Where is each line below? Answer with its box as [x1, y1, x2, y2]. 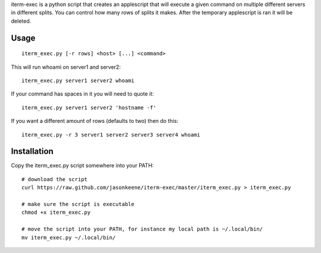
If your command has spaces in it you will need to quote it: [11, 90, 154, 97]
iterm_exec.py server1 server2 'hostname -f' [21, 104, 157, 111]
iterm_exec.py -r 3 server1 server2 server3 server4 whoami [21, 131, 200, 138]
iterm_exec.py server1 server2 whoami [21, 77, 135, 84]
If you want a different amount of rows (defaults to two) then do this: [11, 118, 178, 125]
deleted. [11, 17, 32, 24]
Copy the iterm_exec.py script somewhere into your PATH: [11, 162, 154, 169]
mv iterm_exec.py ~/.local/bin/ [21, 234, 116, 241]
